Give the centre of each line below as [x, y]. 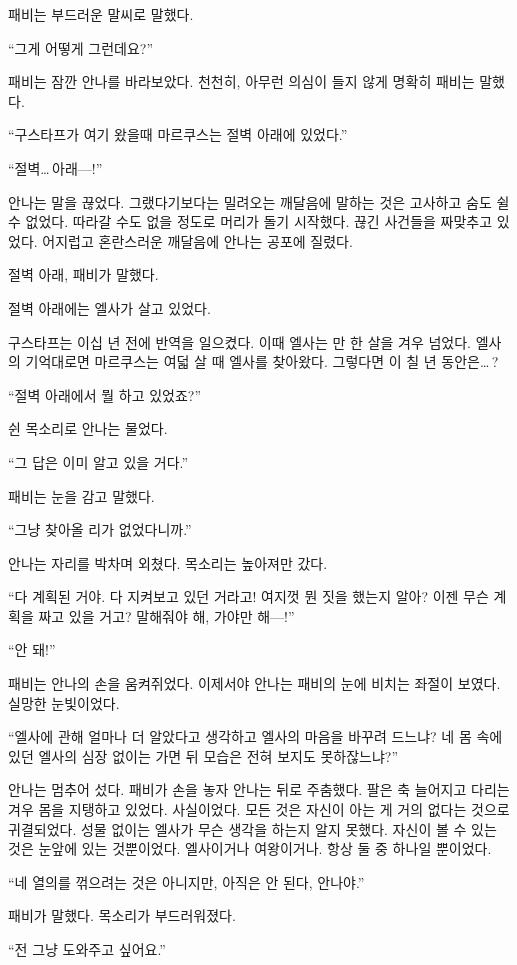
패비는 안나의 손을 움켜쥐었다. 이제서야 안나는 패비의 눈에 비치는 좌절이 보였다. [254, 683]
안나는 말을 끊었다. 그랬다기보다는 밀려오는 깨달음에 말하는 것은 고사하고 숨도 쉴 [259, 201]
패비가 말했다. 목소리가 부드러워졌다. [122, 915]
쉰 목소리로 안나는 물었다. [88, 428]
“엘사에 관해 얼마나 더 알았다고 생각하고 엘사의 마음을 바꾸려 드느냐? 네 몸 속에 [255, 736]
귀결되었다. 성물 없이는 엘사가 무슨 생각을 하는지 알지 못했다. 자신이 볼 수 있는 [252, 828]
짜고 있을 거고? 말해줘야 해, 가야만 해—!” [166, 615]
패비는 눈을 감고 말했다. [81, 495]
